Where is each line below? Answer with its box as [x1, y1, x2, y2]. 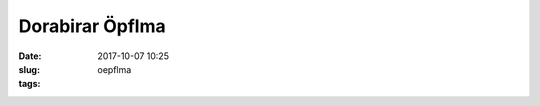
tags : [18, 78, 41, 90]
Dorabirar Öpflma [18, 15, 166, 37]
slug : [18, 63, 40, 75]
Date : [18, 50, 42, 62]
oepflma [97, 63, 132, 75]
